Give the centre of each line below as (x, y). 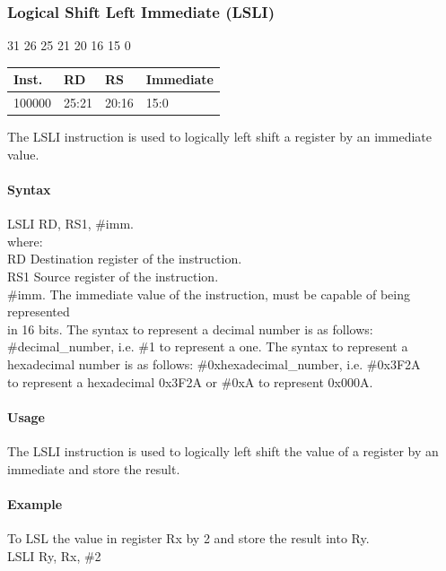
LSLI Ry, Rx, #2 (54, 555)
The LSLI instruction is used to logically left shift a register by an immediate (219, 137)
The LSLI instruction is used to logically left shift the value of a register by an (223, 450)
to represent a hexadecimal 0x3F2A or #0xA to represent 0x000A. (190, 381)
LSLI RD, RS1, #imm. (70, 224)
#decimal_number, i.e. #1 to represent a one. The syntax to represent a (208, 346)
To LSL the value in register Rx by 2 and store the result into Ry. (188, 537)
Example (35, 503)
